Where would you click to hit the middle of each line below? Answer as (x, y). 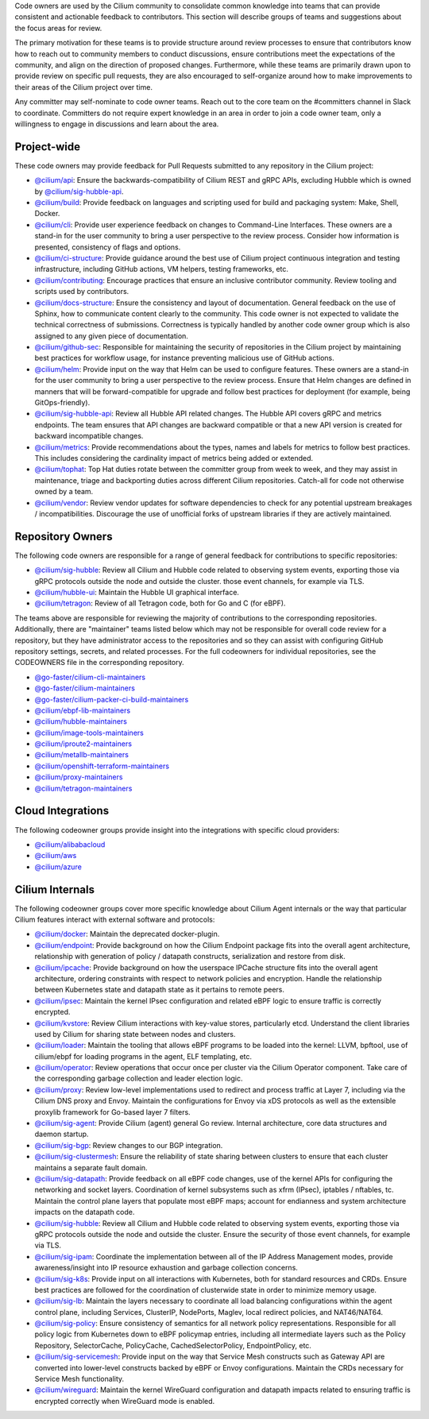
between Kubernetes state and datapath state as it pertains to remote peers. (160, 990)
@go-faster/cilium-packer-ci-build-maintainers (112, 699)
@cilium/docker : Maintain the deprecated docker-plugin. (127, 934)
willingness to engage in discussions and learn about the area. (117, 124)
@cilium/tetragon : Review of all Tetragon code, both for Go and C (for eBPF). (160, 603)
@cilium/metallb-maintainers (81, 755)
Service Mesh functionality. (79, 1379)
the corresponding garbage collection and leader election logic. (139, 1079)
